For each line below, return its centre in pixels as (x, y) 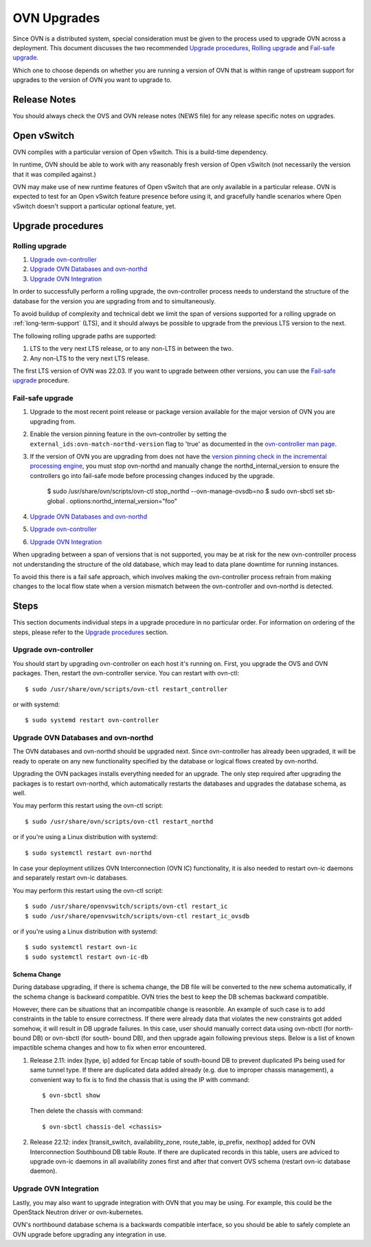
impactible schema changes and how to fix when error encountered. (110, 1048)
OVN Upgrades (56, 18)
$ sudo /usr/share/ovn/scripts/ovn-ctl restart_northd (119, 821)
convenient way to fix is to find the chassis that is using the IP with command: (140, 1079)
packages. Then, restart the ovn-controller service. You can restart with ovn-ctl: (126, 673)
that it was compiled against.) (54, 174)
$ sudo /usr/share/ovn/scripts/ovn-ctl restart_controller (126, 689)
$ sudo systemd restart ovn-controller (92, 720)
